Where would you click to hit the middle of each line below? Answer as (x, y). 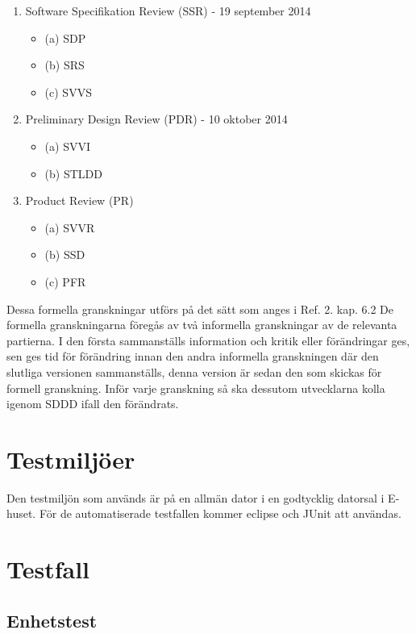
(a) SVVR (70, 227)
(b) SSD (65, 254)
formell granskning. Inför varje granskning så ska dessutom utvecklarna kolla (196, 388)
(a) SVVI (67, 146)
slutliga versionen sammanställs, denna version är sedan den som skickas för (194, 371)
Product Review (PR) (79, 200)
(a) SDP (65, 38)
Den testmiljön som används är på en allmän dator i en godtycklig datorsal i (196, 497)
